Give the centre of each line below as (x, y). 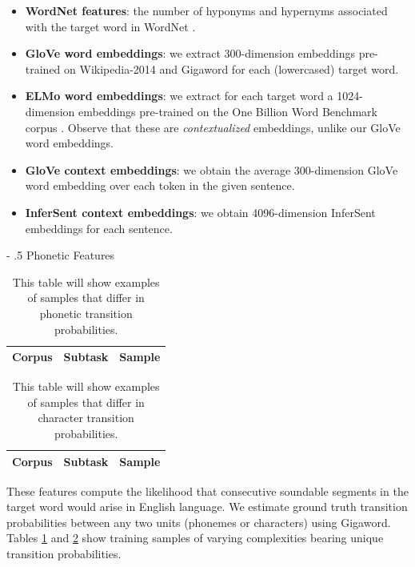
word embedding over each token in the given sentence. (160, 185)
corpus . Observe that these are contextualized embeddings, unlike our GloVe (213, 127)
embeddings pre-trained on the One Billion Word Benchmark (227, 111)
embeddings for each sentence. (99, 228)
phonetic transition (86, 313)
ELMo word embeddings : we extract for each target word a (179, 96)
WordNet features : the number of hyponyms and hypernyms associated (206, 10)
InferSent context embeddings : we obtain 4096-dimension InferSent (200, 212)
